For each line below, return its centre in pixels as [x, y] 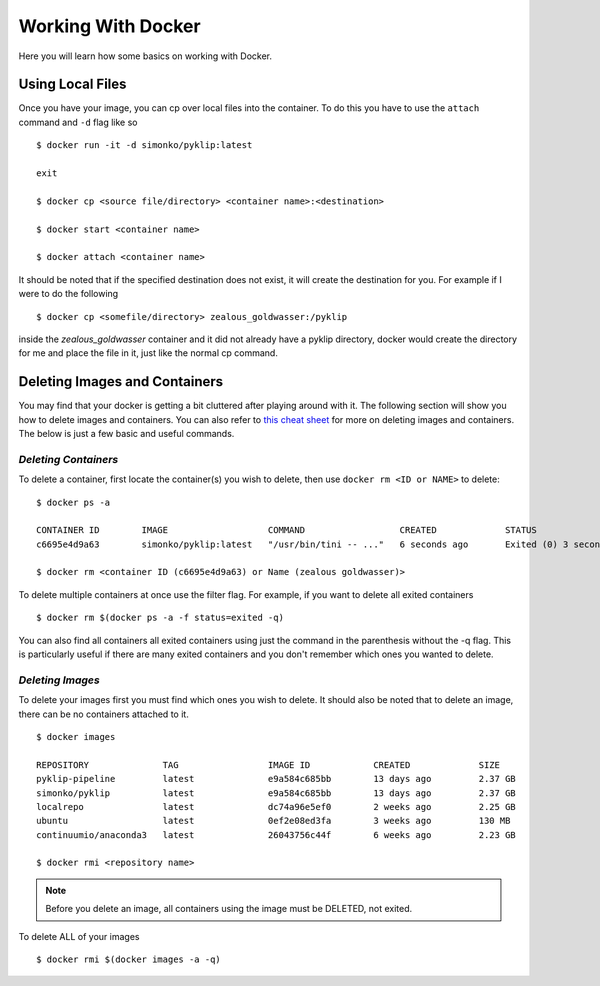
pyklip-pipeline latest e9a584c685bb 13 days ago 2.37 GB [276, 779]
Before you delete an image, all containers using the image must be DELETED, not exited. [229, 909]
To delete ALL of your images [79, 936]
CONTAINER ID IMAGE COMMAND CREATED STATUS [286, 530]
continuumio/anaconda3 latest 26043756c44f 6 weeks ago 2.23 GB [276, 834]
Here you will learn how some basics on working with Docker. [145, 56]
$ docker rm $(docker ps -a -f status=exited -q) [160, 618]
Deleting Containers [68, 459]
